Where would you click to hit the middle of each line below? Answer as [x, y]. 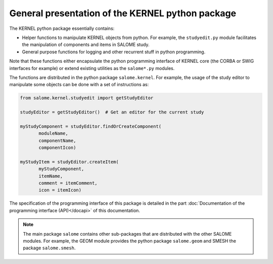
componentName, [57, 140]
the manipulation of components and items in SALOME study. [86, 45]
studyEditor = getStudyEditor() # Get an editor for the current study [112, 112]
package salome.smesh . [49, 248]
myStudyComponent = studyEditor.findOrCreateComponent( [91, 126]
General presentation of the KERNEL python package [123, 13]
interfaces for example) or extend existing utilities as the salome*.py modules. [92, 68]
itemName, [51, 176]
